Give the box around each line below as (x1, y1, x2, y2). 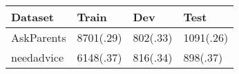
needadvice (11, 49, 64, 65)
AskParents (11, 29, 66, 45)
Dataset (11, 9, 55, 25)
